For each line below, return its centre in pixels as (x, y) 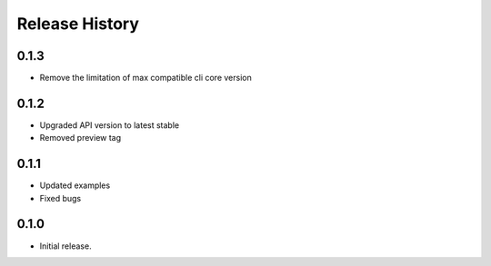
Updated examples (75, 185)
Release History (78, 24)
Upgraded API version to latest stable (110, 125)
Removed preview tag (80, 138)
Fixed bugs (60, 198)
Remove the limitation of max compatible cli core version (145, 78)
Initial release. (65, 246)
